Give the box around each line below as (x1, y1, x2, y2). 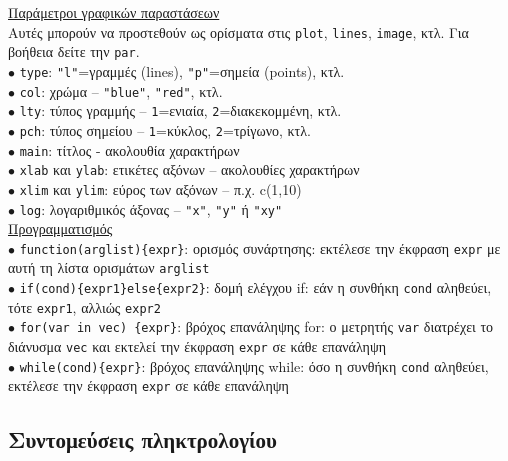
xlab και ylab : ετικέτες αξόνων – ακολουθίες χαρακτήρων (19, 159, 360, 180)
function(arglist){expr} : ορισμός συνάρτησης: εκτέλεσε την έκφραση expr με (19, 237, 501, 258)
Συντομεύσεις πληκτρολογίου (8, 424, 277, 455)
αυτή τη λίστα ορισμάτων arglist (8, 257, 210, 278)
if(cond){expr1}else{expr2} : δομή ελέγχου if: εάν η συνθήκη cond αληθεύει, (19, 277, 492, 298)
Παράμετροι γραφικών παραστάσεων (8, 2, 220, 22)
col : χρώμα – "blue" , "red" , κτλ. (19, 80, 223, 101)
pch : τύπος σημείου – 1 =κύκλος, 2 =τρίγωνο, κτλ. (19, 119, 311, 140)
